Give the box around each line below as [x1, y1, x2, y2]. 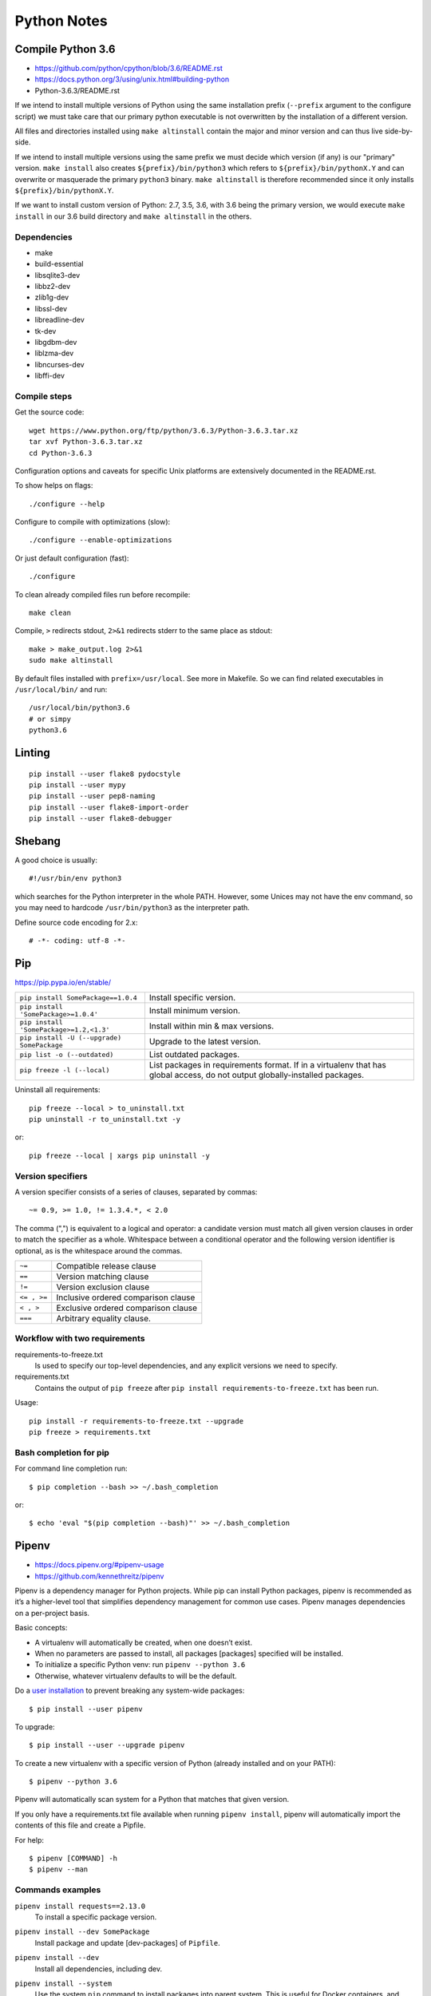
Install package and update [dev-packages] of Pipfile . [34, 1938, 220, 1947]
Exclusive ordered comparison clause [56, 1302, 198, 1313]
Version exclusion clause [56, 1281, 150, 1293]
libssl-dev [34, 303, 68, 313]
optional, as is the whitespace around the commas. [14, 1246, 183, 1255]
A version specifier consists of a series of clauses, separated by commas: [14, 1186, 258, 1197]
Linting [14, 746, 51, 759]
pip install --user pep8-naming [29, 791, 156, 801]
